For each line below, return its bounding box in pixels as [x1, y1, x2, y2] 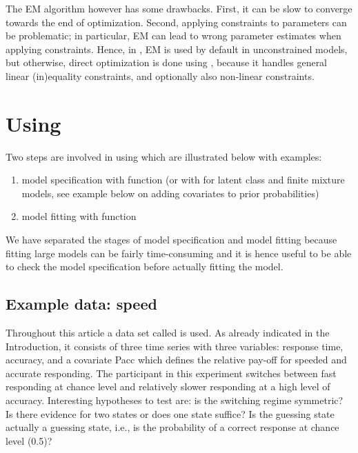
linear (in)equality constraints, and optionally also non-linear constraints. [6, 68, 315, 83]
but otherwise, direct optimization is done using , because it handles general [6, 55, 328, 70]
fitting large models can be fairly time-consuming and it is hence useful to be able [6, 245, 352, 260]
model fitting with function [21, 209, 137, 223]
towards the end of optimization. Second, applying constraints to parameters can [6, 14, 347, 29]
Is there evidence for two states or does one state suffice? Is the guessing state [6, 406, 335, 421]
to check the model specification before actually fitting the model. [6, 259, 284, 274]
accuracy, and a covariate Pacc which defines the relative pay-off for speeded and [6, 352, 347, 367]
